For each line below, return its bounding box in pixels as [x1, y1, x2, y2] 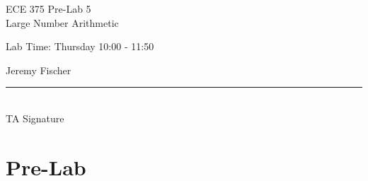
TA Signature [6, 110, 64, 125]
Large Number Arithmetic [6, 15, 119, 30]
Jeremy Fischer [6, 62, 71, 77]
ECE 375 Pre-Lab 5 [6, 1, 91, 16]
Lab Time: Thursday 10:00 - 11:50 [6, 39, 154, 54]
